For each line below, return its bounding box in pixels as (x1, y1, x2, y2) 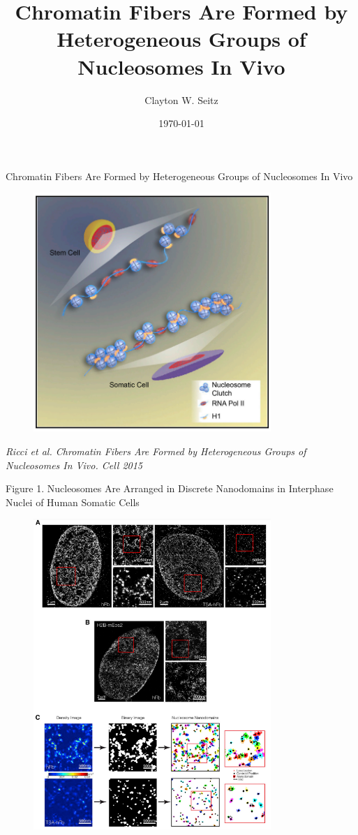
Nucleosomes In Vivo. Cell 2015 (6, 457, 143, 472)
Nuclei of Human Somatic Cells (6, 494, 140, 509)
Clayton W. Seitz (144, 92, 218, 107)
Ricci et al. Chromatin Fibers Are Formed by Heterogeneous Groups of (6, 444, 306, 458)
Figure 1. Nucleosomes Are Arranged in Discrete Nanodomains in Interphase (6, 481, 334, 496)
